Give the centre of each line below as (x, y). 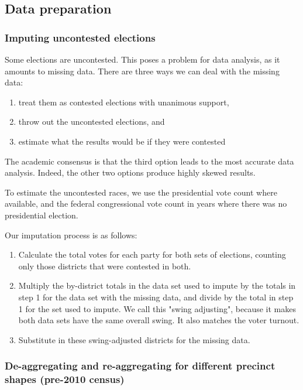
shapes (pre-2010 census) (65, 379)
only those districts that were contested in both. (105, 266)
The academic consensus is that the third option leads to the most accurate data (149, 161)
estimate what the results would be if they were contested (122, 141)
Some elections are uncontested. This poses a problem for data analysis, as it (142, 59)
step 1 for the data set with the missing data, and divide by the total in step (156, 297)
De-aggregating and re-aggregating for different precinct (140, 366)
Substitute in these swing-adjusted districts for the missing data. (134, 339)
